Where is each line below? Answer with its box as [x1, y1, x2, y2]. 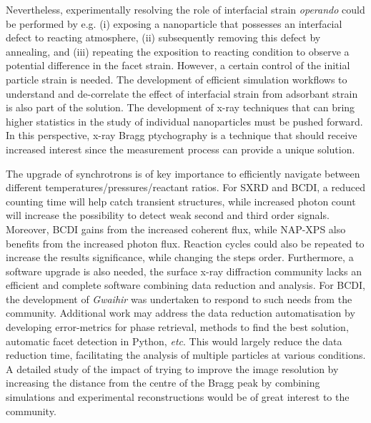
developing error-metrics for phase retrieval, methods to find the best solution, [6, 320, 349, 335]
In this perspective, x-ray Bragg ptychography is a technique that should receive [6, 128, 357, 143]
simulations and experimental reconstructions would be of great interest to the [6, 389, 350, 404]
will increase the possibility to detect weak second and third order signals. [6, 208, 330, 223]
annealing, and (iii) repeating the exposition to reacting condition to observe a [6, 44, 350, 58]
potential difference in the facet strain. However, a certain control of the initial [6, 58, 350, 73]
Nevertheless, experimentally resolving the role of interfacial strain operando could [6, 2, 365, 16]
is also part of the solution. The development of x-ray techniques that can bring [6, 100, 355, 115]
